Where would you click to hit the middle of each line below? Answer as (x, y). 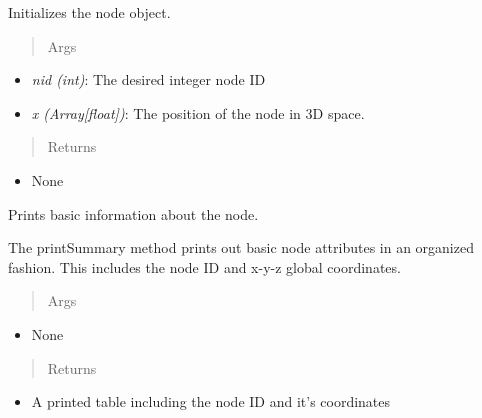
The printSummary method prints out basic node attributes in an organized (241, 247)
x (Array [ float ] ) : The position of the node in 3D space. (198, 112)
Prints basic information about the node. (133, 213)
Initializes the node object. (89, 12)
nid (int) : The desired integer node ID (148, 79)
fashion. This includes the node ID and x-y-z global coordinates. (204, 266)
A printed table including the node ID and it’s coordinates (211, 401)
